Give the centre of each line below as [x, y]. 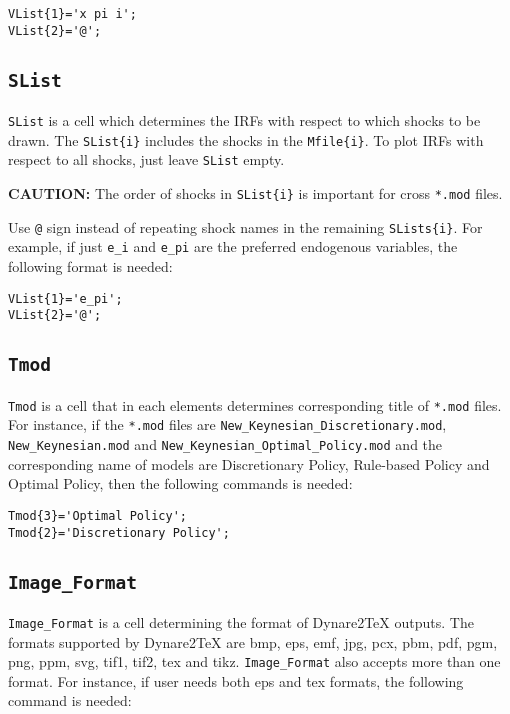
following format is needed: [90, 266]
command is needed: [70, 700]
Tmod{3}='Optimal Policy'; [97, 515]
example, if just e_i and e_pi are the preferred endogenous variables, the [233, 246]
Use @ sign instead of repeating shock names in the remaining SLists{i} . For [245, 226]
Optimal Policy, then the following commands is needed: [180, 483]
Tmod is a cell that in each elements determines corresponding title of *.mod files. [255, 404]
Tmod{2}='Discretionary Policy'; [119, 532]
